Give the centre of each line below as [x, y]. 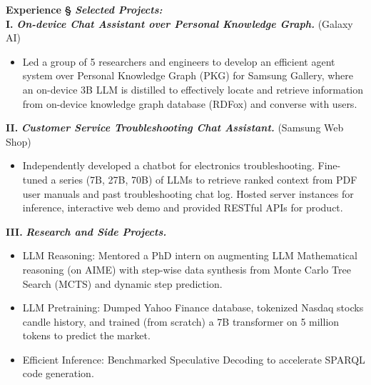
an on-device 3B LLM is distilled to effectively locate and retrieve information [193, 89]
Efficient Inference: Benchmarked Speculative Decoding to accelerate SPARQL [194, 359]
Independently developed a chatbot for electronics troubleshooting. [168, 165]
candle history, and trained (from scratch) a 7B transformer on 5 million [181, 321]
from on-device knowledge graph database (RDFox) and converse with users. [190, 103]
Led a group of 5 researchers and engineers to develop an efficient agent [179, 61]
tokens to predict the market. [86, 335]
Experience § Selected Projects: [84, 9]
